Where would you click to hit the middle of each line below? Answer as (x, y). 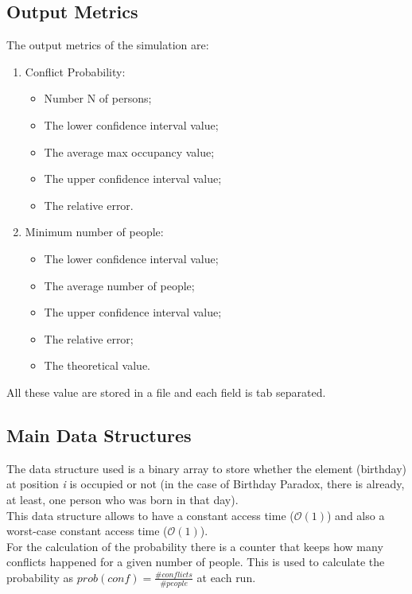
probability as (40, 577)
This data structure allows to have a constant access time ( (150, 515)
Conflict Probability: (75, 71)
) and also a (356, 515)
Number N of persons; (98, 98)
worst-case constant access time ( (87, 531)
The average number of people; (119, 285)
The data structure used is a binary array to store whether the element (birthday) (207, 468)
